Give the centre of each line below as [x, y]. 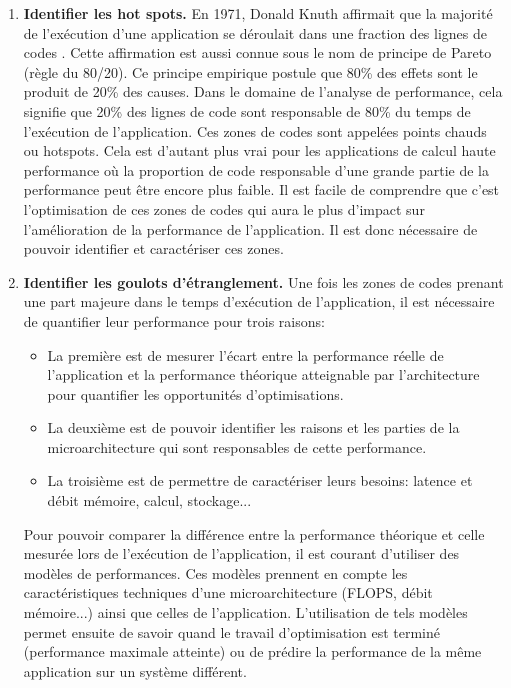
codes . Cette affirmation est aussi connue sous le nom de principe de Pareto [257, 52]
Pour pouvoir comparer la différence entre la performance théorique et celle [254, 533]
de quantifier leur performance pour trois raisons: [174, 320]
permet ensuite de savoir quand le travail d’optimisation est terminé [231, 631]
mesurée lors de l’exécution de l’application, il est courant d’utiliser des [241, 553]
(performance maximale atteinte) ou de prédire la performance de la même [252, 651]
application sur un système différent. [135, 670]
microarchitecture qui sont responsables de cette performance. [237, 446]
